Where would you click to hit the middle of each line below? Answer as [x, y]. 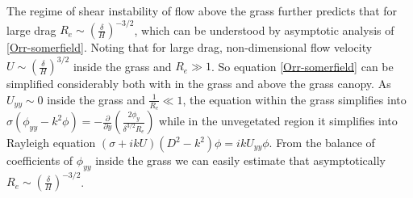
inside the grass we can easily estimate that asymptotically [240, 160]
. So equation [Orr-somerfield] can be [302, 66]
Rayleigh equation [51, 143]
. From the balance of [322, 143]
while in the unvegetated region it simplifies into [278, 121]
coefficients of [40, 160]
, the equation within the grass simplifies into [294, 99]
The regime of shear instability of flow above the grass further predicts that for [202, 11]
